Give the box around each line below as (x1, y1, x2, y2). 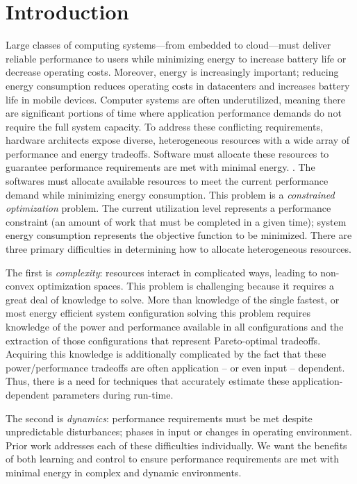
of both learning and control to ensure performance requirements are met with (6, 451, 339, 466)
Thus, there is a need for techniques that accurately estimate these (6, 374, 290, 388)
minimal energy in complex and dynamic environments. (6, 465, 242, 479)
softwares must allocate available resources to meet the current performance (6, 174, 329, 188)
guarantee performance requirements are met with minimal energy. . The (6, 160, 315, 174)
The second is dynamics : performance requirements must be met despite (6, 410, 313, 425)
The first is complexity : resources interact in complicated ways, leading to (6, 265, 317, 279)
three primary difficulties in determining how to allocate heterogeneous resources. (6, 242, 351, 256)
